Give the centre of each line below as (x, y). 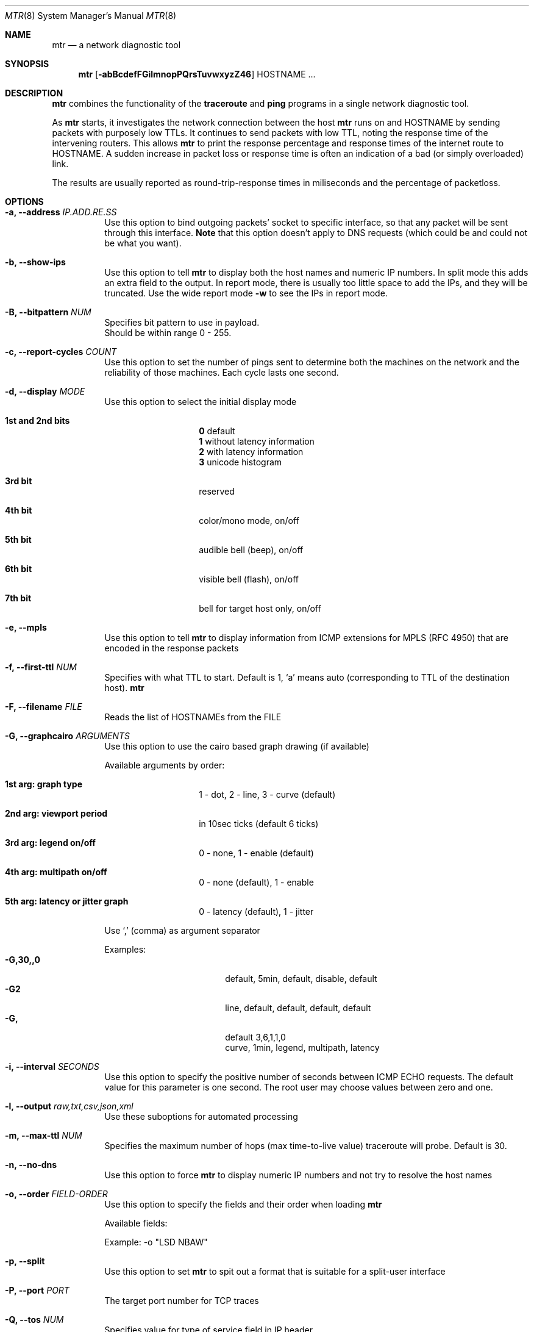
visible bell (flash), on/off (249, 579)
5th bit (18, 539)
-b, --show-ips (35, 262)
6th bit (19, 569)
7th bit (18, 598)
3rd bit (19, 481)
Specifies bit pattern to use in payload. (182, 322)
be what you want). (143, 243)
